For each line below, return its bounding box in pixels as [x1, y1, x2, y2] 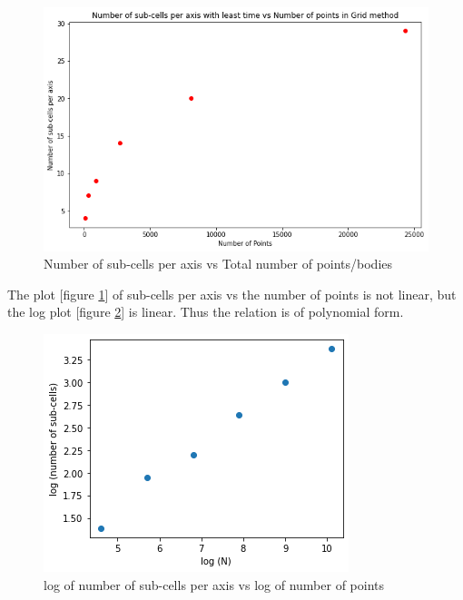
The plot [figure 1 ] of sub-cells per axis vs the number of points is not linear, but [7, 284, 457, 303]
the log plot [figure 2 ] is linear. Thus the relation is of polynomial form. [7, 302, 404, 321]
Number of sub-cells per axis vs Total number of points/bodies [44, 254, 393, 273]
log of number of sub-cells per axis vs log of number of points [44, 575, 385, 594]
